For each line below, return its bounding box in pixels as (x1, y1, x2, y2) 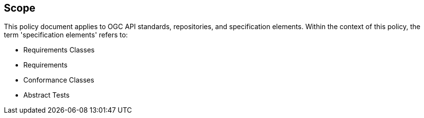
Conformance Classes (23, 76, 94, 84)
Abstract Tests (23, 91, 70, 100)
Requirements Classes (23, 46, 95, 54)
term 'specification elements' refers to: (4, 31, 128, 39)
